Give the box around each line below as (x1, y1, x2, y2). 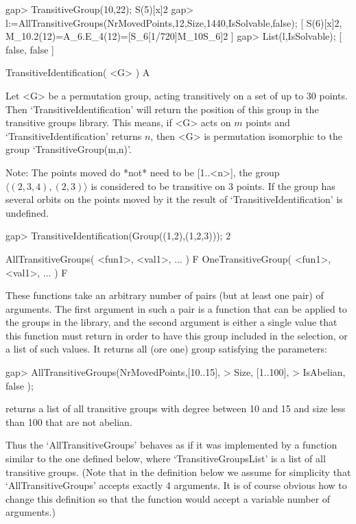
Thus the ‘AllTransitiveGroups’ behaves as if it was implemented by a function (5, 438, 337, 452)
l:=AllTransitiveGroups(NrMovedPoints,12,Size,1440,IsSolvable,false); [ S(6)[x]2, (5, 15, 342, 29)
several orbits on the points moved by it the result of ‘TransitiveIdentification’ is (5, 192, 343, 206)
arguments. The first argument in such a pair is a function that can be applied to (5, 301, 347, 315)
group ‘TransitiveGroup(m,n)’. (5, 142, 132, 156)
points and (246, 115, 290, 130)
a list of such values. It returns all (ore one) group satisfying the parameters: (5, 342, 327, 356)
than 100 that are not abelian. (5, 414, 132, 429)
